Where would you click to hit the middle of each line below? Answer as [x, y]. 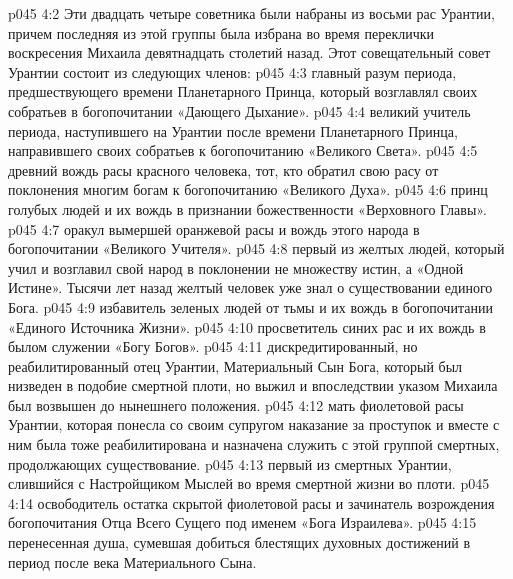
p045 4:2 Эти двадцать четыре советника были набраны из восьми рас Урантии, [251, 13]
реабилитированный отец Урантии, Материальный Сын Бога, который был [235, 365]
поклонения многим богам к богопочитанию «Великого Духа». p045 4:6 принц [248, 189]
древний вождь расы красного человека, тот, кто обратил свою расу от [223, 169]
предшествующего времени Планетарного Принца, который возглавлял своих [243, 91]
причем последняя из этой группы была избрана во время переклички [221, 32]
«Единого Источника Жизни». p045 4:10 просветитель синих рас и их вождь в [247, 326]
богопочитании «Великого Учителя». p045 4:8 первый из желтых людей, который [256, 248]
